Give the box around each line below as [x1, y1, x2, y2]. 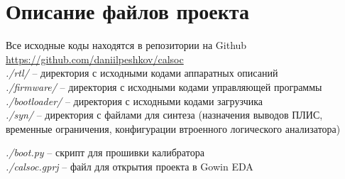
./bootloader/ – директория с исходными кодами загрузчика [6, 93, 263, 108]
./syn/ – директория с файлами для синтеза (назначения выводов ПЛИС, [6, 107, 323, 122]
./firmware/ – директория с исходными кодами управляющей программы [6, 79, 322, 94]
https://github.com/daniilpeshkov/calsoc [6, 51, 184, 66]
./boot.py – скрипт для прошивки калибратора [6, 145, 204, 160]
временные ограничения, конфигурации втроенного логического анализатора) [6, 121, 341, 136]
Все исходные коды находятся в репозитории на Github [6, 38, 247, 53]
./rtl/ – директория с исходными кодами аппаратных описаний [6, 65, 278, 80]
